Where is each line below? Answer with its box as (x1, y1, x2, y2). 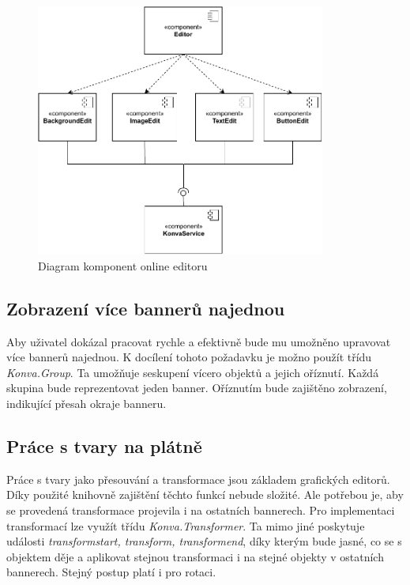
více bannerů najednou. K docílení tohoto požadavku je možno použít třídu (6, 349, 372, 365)
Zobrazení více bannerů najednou (6, 296, 285, 320)
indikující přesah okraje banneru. (6, 395, 167, 412)
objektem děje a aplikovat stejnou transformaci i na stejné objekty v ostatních (6, 548, 384, 564)
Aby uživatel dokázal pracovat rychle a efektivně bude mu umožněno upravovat (6, 333, 391, 349)
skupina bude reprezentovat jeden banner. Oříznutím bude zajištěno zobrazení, (6, 379, 387, 396)
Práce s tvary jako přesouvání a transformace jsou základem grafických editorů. (6, 470, 390, 487)
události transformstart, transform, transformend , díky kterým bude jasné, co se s (6, 533, 402, 549)
